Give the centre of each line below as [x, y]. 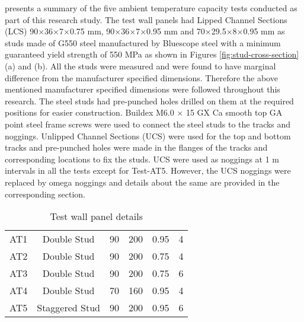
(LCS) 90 [22, 31]
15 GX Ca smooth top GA [234, 112]
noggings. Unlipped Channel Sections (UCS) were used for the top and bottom [148, 136]
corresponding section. [45, 194]
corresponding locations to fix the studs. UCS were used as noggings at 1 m [142, 159]
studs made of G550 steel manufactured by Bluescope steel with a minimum [143, 42]
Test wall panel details [97, 216]
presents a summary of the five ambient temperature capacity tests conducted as [151, 8]
